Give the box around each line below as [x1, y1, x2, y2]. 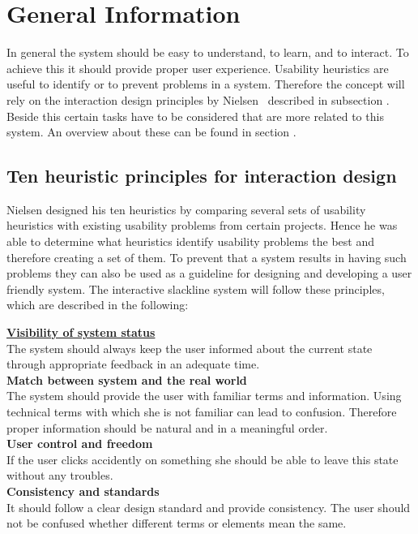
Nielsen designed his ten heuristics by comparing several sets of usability [6, 200, 366, 217]
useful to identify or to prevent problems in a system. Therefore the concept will [6, 75, 405, 93]
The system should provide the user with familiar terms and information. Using [6, 387, 402, 404]
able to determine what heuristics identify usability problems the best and [6, 233, 374, 250]
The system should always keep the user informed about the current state [6, 339, 373, 356]
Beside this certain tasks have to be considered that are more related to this [6, 107, 384, 124]
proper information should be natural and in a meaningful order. [6, 419, 328, 436]
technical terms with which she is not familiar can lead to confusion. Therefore [6, 403, 397, 420]
